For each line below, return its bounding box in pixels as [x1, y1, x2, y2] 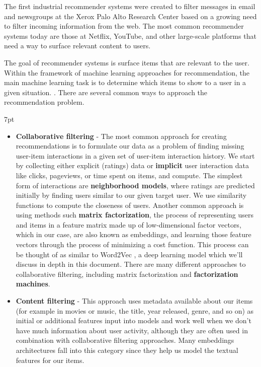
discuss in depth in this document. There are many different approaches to [16, 259, 246, 269]
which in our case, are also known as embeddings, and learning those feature [16, 229, 251, 240]
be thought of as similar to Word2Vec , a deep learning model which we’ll [16, 249, 243, 259]
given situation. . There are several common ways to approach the [4, 87, 208, 97]
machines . [16, 278, 50, 289]
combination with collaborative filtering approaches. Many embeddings [16, 335, 234, 345]
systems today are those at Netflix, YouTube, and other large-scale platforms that [4, 30, 256, 41]
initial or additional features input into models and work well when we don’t [16, 315, 251, 326]
